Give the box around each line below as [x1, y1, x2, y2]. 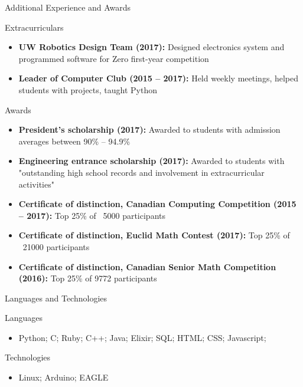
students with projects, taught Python [18, 83, 158, 96]
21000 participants [22, 240, 90, 252]
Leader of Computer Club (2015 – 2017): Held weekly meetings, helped [18, 72, 299, 84]
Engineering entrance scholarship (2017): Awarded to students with [18, 155, 285, 167]
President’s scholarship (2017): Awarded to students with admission [18, 123, 281, 136]
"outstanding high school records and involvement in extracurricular [18, 166, 265, 178]
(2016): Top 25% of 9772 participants [18, 272, 157, 284]
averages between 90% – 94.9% [18, 135, 131, 147]
